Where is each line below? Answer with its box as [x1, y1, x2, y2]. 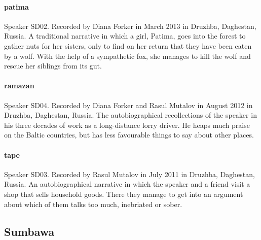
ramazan [4, 80, 34, 91]
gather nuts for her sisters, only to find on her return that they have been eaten [4, 40, 252, 51]
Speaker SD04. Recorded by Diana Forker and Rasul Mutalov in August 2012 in [4, 99, 253, 110]
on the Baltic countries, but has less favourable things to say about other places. [4, 129, 254, 140]
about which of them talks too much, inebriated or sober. [4, 198, 182, 209]
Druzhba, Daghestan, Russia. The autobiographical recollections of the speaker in [4, 110, 257, 120]
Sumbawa [4, 223, 55, 239]
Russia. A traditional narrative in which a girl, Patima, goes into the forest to [4, 30, 246, 41]
